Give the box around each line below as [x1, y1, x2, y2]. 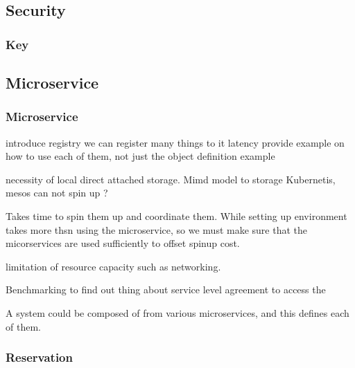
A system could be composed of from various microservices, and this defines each [6, 305, 349, 320]
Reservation [6, 349, 73, 366]
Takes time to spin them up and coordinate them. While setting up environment [6, 209, 347, 223]
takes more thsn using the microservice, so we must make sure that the [6, 222, 307, 237]
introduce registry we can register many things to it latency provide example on [6, 135, 345, 149]
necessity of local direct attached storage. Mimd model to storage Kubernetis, [6, 172, 336, 186]
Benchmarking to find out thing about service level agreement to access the [6, 282, 326, 297]
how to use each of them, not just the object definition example [6, 149, 275, 163]
